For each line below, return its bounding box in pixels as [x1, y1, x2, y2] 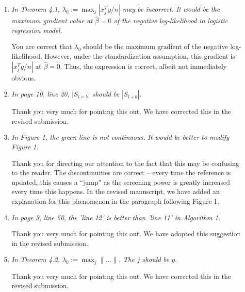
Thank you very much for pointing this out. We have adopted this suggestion [11, 228, 241, 239]
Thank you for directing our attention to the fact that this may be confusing [11, 158, 240, 168]
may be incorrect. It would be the [122, 4, 220, 14]
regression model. [11, 25, 62, 35]
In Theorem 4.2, [11, 254, 60, 264]
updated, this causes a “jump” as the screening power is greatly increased [11, 177, 230, 187]
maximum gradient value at [11, 16, 93, 26]
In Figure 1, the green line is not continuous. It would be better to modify [11, 132, 229, 142]
